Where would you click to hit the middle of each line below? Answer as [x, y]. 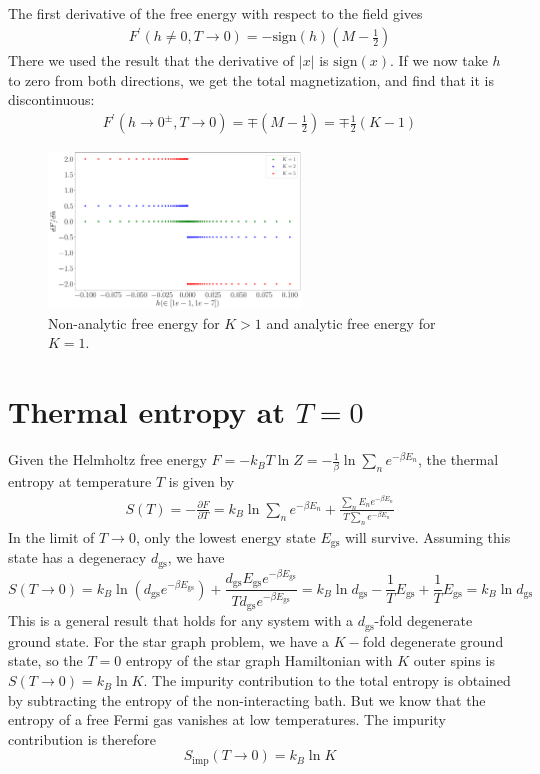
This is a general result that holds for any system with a [181, 620]
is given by [201, 481]
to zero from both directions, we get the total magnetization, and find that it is [251, 79]
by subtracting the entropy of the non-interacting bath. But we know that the [247, 699]
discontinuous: [51, 99]
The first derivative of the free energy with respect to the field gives [215, 13]
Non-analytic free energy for [134, 322]
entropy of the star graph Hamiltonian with [259, 660]
